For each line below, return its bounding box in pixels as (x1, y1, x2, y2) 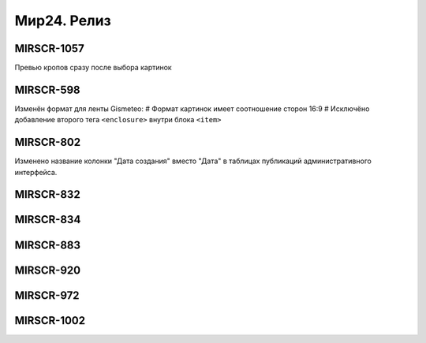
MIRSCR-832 (14, 188, 80, 201)
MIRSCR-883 (14, 238, 81, 252)
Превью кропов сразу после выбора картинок (14, 63, 173, 73)
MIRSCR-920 (14, 263, 81, 277)
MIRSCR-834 (14, 213, 81, 226)
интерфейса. (14, 167, 58, 177)
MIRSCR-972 (14, 289, 80, 302)
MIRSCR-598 (14, 83, 80, 96)
